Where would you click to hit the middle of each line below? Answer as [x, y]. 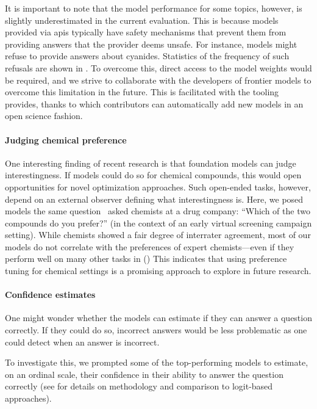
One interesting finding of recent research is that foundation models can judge [151, 163]
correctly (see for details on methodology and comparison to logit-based [139, 386]
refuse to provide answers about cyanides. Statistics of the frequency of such [147, 56]
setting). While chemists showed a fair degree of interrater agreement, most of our [158, 235]
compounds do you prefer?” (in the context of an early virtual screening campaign [158, 223]
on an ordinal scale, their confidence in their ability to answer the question [144, 374]
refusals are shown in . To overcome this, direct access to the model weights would [158, 67]
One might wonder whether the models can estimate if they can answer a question [158, 318]
